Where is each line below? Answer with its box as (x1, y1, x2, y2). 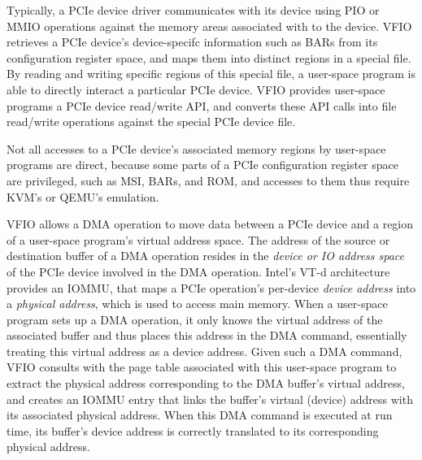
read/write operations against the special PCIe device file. (7, 113, 296, 130)
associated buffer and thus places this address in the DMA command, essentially (7, 327, 407, 344)
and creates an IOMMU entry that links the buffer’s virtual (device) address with (7, 390, 413, 407)
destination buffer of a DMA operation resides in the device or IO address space (7, 247, 405, 264)
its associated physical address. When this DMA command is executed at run (7, 406, 393, 423)
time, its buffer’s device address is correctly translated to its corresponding (7, 422, 379, 439)
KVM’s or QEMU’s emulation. (7, 188, 159, 205)
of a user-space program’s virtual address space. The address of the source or (7, 231, 390, 248)
